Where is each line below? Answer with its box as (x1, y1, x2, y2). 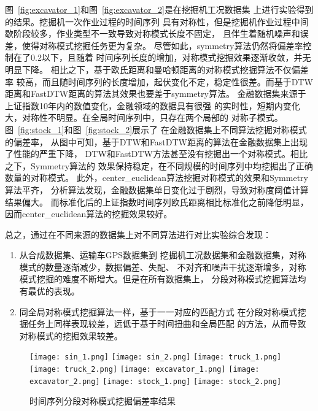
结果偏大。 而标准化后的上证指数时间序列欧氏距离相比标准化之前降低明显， (5, 195, 309, 208)
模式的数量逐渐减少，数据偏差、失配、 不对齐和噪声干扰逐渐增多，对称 (19, 260, 306, 273)
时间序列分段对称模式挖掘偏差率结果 (29, 394, 176, 407)
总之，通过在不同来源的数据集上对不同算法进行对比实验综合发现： (5, 228, 271, 240)
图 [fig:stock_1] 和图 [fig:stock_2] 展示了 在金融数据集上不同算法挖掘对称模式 (5, 123, 307, 136)
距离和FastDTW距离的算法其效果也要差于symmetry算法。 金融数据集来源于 (5, 87, 306, 100)
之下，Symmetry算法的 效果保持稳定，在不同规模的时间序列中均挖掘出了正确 (5, 159, 313, 172)
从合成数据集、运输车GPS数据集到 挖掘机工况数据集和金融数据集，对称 (19, 248, 306, 261)
